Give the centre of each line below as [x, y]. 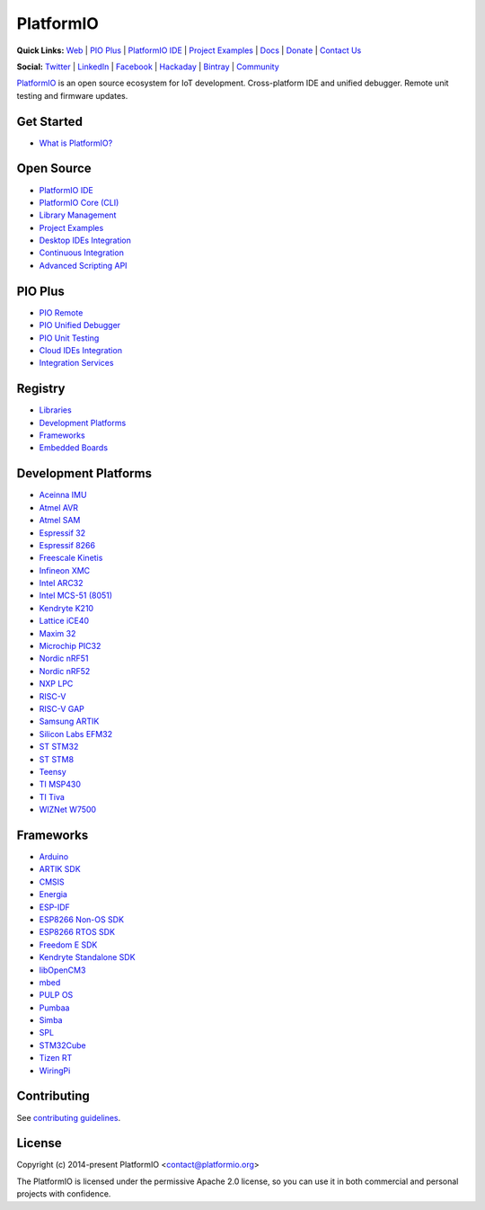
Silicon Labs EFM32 [75, 734]
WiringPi [55, 1071]
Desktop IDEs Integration [85, 240]
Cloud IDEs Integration [81, 350]
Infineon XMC [65, 570]
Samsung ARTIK [69, 721]
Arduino [54, 857]
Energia [53, 894]
